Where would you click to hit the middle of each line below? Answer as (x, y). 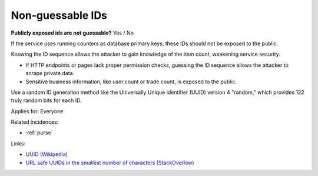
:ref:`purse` (39, 133)
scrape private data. (50, 73)
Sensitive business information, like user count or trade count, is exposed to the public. (131, 82)
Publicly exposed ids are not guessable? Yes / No (72, 33)
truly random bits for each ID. (46, 100)
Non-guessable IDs (59, 15)
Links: (18, 143)
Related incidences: (35, 122)
